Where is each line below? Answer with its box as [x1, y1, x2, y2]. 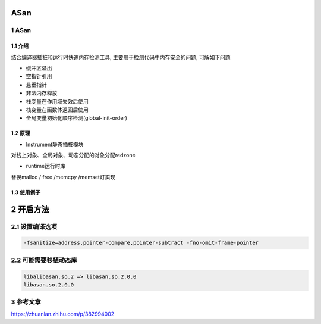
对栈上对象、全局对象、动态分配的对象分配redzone [11, 152, 136, 159]
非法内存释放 [26, 89, 58, 96]
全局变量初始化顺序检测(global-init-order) [26, 114, 128, 121]
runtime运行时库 [26, 163, 66, 170]
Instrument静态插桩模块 [26, 141, 84, 148]
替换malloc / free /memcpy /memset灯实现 [11, 173, 116, 180]
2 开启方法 [11, 204, 50, 214]
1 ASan [11, 26, 32, 35]
